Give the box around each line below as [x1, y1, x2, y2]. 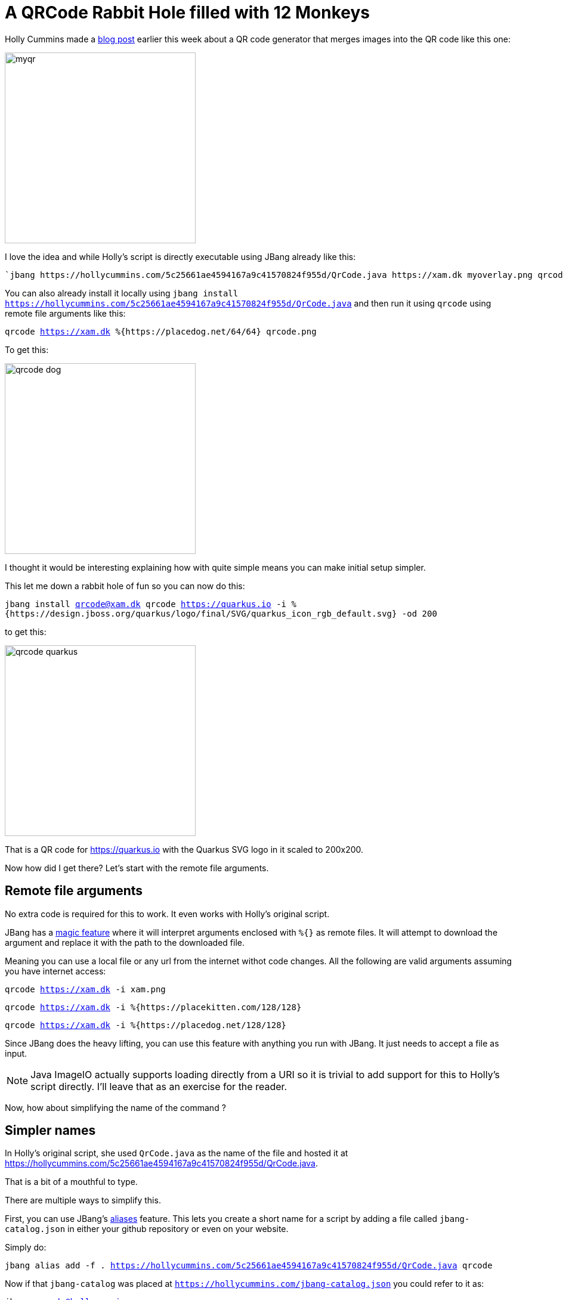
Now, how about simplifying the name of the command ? [5, 1102, 226, 1113]
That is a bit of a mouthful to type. [5, 1177, 138, 1187]
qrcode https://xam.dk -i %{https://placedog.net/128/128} [5, 1020, 287, 1030]
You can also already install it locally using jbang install [5, 287, 239, 298]
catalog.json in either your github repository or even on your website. [5, 1224, 289, 1234]
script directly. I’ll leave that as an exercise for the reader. [30, 1080, 287, 1092]
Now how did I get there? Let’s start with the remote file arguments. [5, 862, 269, 873]
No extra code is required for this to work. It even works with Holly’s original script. [5, 908, 330, 919]
